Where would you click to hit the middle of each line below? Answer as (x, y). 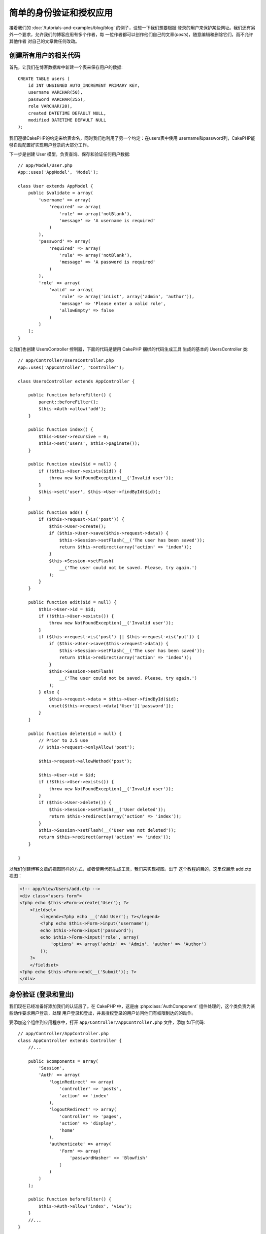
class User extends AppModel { (56, 186)
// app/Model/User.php (45, 165)
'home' (67, 1130)
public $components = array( (63, 1061)
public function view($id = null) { (72, 464)
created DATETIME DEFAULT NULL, (67, 113)
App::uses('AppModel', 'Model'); (58, 172)
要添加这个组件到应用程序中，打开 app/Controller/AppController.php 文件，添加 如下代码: (107, 1022)
